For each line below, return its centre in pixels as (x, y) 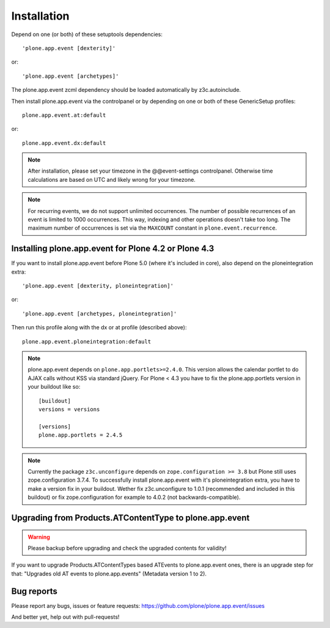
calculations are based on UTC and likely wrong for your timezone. (112, 179)
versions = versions (69, 409)
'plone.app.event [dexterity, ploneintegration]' (98, 286)
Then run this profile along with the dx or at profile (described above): (99, 327)
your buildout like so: (54, 387)
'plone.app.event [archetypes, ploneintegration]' (100, 313)
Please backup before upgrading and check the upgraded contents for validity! (127, 548)
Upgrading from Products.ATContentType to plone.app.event (130, 518)
